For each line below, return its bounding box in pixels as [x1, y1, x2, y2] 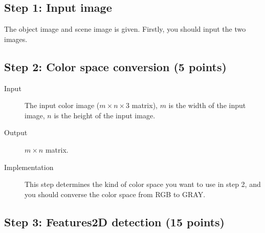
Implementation [4, 161, 54, 172]
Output [4, 127, 28, 138]
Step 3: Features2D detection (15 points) [4, 214, 225, 229]
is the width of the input [168, 100, 246, 111]
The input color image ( [25, 100, 100, 111]
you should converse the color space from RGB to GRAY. [25, 188, 206, 199]
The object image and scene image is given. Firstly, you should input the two [4, 24, 246, 34]
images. [4, 33, 28, 44]
